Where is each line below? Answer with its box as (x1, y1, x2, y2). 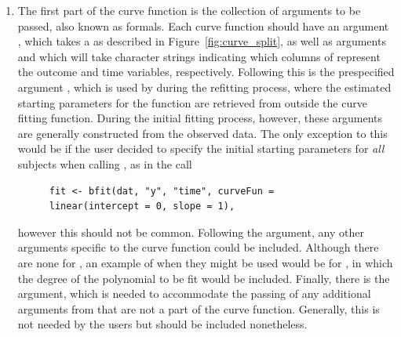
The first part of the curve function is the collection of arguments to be (17, 2, 361, 18)
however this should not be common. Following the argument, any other (17, 223, 364, 240)
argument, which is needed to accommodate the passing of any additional (17, 285, 371, 302)
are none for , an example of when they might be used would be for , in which (17, 254, 393, 270)
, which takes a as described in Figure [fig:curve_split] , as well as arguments (17, 33, 386, 49)
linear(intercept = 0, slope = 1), (49, 201, 235, 212)
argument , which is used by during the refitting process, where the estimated (17, 78, 392, 95)
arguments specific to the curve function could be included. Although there (17, 239, 379, 255)
